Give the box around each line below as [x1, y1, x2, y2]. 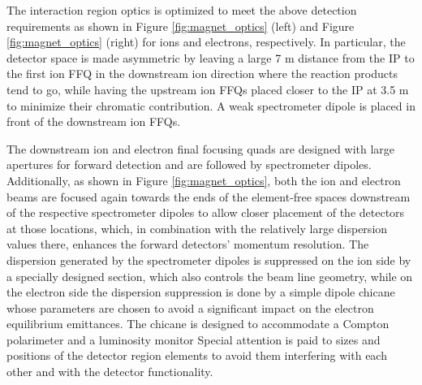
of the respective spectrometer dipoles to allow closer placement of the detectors [6, 204, 405, 221]
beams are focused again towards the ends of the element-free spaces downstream [6, 188, 411, 205]
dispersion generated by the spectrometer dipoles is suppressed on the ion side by [6, 251, 411, 268]
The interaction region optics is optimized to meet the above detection [6, 2, 357, 18]
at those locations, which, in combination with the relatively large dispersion [6, 219, 388, 236]
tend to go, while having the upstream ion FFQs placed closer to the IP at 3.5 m [6, 80, 409, 97]
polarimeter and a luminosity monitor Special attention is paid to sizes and [6, 331, 381, 348]
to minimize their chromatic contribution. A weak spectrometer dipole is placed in [6, 97, 416, 114]
